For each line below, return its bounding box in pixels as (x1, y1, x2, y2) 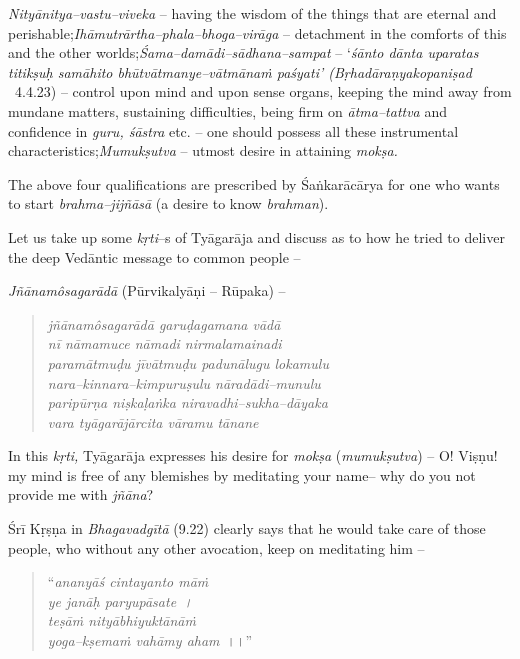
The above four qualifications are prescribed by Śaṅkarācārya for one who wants (8, 173, 500, 194)
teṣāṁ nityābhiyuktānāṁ (47, 610, 196, 631)
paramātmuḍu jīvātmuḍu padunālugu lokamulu (47, 352, 329, 373)
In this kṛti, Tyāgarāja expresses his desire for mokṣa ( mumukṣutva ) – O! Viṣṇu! (8, 445, 498, 466)
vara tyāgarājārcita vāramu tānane (47, 411, 259, 432)
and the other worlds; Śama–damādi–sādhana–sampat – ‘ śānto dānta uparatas (8, 42, 479, 63)
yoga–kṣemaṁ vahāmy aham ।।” (47, 630, 253, 651)
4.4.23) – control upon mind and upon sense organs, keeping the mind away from (14, 81, 512, 102)
